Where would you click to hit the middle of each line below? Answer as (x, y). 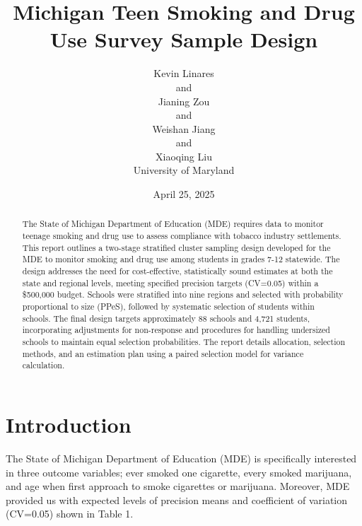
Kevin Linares (184, 73)
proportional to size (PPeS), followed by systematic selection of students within (168, 306)
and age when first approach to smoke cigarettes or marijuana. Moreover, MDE (178, 486)
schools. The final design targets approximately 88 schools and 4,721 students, (166, 318)
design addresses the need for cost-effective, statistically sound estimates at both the (177, 271)
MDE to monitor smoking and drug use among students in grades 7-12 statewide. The (181, 259)
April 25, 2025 (184, 194)
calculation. (43, 365)
